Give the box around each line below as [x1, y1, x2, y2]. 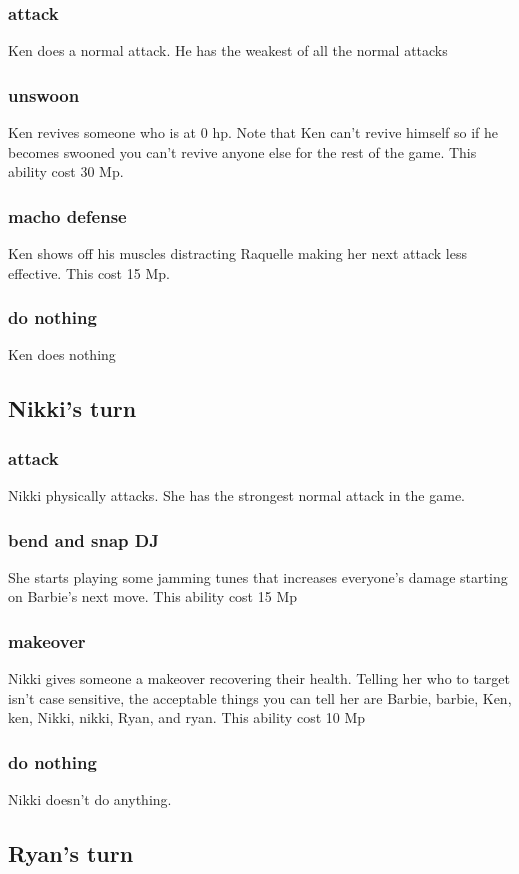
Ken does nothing [8, 344, 116, 365]
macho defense [8, 203, 127, 228]
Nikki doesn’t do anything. [8, 789, 172, 810]
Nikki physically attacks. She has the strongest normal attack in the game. [8, 485, 466, 506]
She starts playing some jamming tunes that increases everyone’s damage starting [8, 566, 508, 587]
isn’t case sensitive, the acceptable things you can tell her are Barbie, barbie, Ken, [8, 687, 512, 708]
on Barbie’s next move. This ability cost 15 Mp [8, 586, 298, 607]
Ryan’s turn [8, 838, 134, 869]
